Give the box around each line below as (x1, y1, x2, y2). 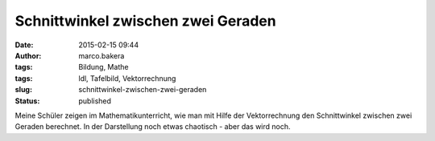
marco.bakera (78, 50, 125, 60)
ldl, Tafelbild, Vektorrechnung (78, 73, 176, 83)
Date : (14, 40, 34, 50)
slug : (14, 85, 32, 95)
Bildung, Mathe (78, 62, 129, 72)
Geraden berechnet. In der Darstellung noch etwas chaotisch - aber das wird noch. (14, 122, 291, 131)
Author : (14, 50, 42, 60)
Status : (14, 96, 40, 106)
